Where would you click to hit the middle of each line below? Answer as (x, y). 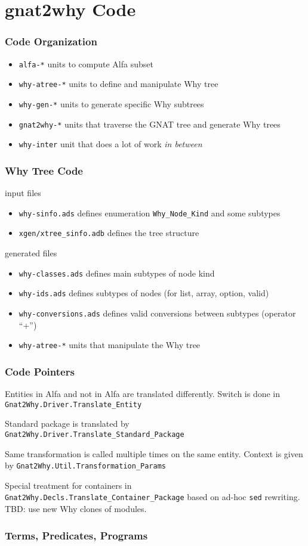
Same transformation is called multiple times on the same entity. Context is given (154, 453)
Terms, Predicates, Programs (76, 535)
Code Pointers (40, 371)
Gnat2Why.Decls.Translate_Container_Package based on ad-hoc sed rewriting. (153, 497)
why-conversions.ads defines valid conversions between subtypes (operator (157, 313)
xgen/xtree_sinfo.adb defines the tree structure (109, 233)
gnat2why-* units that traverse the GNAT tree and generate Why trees (150, 124)
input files (23, 193)
